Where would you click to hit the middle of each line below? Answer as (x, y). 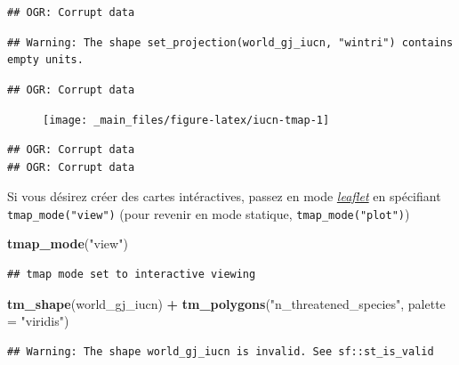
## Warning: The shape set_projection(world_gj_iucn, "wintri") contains (230, 42)
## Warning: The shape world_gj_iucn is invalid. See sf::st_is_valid (221, 351)
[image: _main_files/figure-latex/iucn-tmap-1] (186, 121)
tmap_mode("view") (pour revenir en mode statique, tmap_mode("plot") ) (209, 213)
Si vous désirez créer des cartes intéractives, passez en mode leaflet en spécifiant (224, 196)
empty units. (45, 60)
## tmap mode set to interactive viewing (132, 275)
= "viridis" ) (38, 321)
